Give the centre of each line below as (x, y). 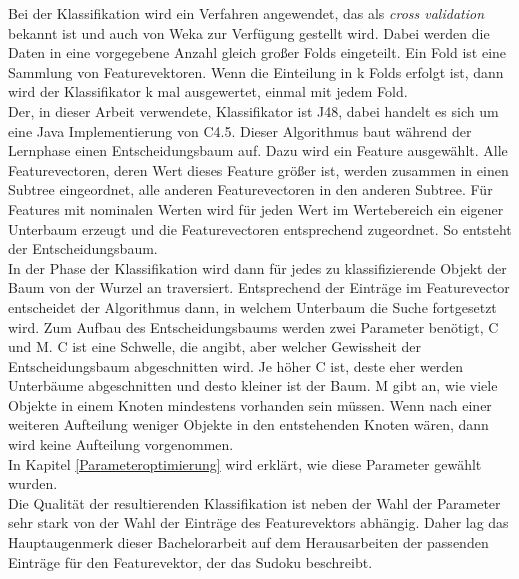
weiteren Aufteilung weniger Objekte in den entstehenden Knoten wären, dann (248, 424)
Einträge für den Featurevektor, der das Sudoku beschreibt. (190, 561)
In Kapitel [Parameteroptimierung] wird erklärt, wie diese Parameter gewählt (245, 463)
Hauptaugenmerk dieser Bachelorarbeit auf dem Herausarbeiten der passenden (248, 542)
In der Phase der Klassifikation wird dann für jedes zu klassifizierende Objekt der (257, 267)
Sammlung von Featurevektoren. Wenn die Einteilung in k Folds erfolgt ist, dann (256, 71)
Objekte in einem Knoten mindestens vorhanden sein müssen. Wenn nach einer (250, 404)
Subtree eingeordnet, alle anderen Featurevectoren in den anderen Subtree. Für (250, 189)
